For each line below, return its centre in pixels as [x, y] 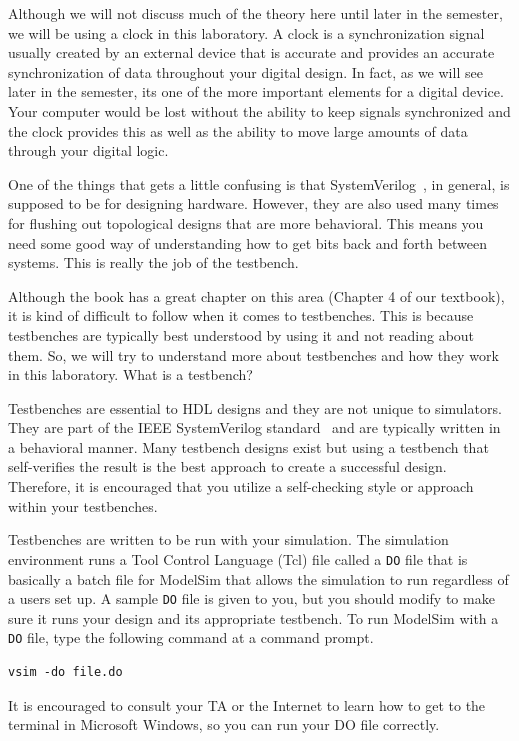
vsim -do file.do [65, 672]
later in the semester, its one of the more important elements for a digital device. [256, 91]
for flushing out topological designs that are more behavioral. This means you [246, 222]
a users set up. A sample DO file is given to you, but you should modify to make [251, 598]
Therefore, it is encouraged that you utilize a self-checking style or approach [241, 486]
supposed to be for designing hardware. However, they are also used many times [253, 203]
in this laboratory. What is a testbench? [130, 374]
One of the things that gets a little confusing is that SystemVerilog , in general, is [259, 183]
